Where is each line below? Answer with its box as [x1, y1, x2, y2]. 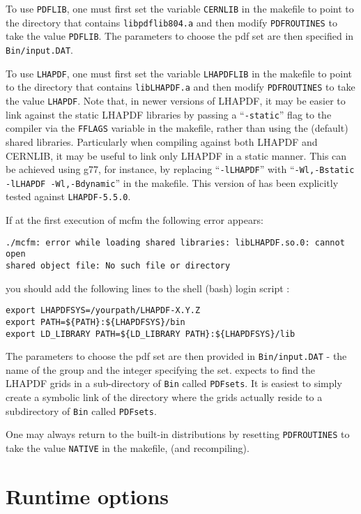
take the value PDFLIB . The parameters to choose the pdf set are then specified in [6, 29, 354, 43]
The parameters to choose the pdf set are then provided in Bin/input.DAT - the [6, 349, 347, 363]
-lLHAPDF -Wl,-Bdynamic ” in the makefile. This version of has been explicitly [6, 175, 339, 190]
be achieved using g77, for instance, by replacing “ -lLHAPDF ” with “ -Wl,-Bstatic [6, 162, 355, 176]
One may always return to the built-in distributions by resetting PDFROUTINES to [6, 427, 350, 441]
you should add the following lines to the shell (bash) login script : [6, 280, 290, 295]
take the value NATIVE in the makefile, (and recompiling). [6, 441, 249, 455]
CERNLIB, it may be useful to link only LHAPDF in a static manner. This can [6, 148, 347, 162]
